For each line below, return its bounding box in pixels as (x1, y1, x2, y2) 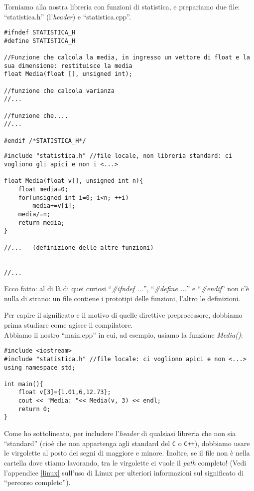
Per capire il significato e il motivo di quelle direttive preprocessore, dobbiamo (4, 310, 243, 320)
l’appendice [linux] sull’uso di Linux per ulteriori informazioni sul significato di (4, 467, 244, 478)
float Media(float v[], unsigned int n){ (4, 177, 143, 185)
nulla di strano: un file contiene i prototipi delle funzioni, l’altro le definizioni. (4, 293, 241, 303)
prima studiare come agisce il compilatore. (4, 320, 133, 330)
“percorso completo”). (4, 477, 71, 488)
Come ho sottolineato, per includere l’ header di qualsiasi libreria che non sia (4, 428, 236, 439)
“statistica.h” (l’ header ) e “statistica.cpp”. (4, 11, 131, 21)
